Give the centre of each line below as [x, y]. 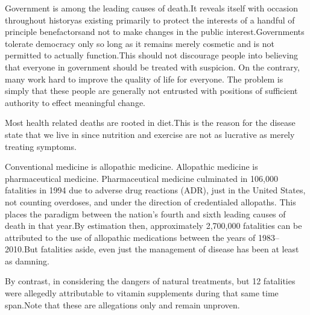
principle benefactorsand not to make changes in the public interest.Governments [155, 32]
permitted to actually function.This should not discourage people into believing [152, 55]
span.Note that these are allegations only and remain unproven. [122, 304]
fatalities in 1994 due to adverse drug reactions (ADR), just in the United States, [155, 190]
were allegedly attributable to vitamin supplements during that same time [142, 293]
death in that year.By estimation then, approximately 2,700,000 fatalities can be [153, 226]
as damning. [27, 260]
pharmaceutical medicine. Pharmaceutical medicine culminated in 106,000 [141, 178]
